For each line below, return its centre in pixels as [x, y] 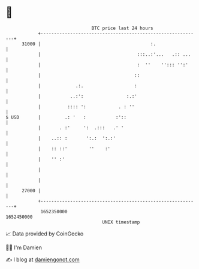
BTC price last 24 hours [122, 28]
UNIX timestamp [121, 222]
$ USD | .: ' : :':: [66, 117]
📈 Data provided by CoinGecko [45, 234]
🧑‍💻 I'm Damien [24, 247]
